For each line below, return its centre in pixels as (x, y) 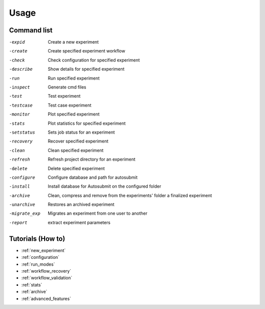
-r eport (18, 223)
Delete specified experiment (76, 168)
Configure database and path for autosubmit (93, 177)
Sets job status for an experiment (81, 132)
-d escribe (21, 69)
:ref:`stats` (32, 284)
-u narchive (22, 205)
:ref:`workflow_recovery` (46, 271)
